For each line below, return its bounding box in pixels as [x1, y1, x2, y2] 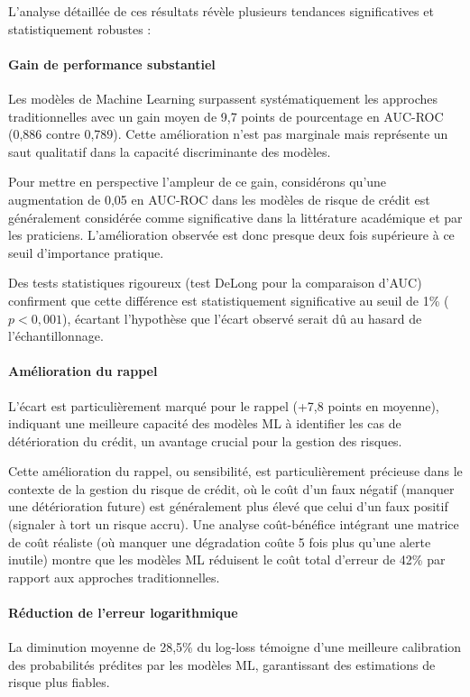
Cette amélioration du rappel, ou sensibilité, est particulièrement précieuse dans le [8, 462, 463, 481]
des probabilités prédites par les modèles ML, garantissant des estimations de [8, 655, 436, 674]
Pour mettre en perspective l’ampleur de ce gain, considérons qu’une [8, 172, 387, 191]
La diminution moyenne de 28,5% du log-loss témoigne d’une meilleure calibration [8, 637, 462, 656]
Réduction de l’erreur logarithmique [8, 603, 238, 622]
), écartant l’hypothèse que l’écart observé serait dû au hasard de [61, 308, 422, 327]
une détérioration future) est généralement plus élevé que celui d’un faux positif [8, 497, 448, 516]
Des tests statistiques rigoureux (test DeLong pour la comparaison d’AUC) [8, 273, 422, 292]
